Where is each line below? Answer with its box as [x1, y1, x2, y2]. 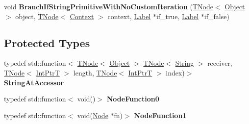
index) [166, 67, 185, 77]
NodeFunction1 [134, 110, 187, 120]
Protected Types [4, 35, 90, 50]
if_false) [204, 11, 229, 21]
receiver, [207, 58, 232, 68]
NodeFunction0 [106, 94, 159, 104]
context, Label [107, 11, 151, 21]
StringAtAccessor [4, 77, 64, 87]
